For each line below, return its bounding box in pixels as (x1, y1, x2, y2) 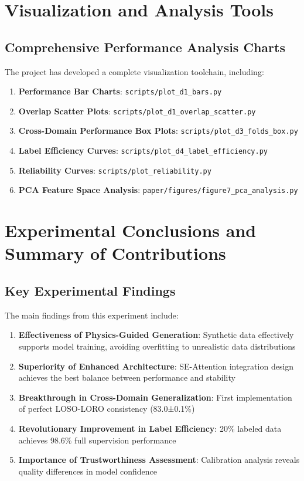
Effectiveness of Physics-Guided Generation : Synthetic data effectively (18, 328, 294, 341)
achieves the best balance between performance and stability (18, 371, 235, 384)
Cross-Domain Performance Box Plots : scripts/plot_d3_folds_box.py (18, 124, 298, 137)
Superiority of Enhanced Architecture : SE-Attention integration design (18, 360, 294, 372)
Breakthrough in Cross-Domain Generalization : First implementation (18, 391, 292, 403)
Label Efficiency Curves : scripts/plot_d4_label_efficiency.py (18, 144, 268, 157)
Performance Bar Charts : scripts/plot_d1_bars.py (18, 85, 222, 97)
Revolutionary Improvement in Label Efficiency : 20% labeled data (18, 422, 282, 435)
